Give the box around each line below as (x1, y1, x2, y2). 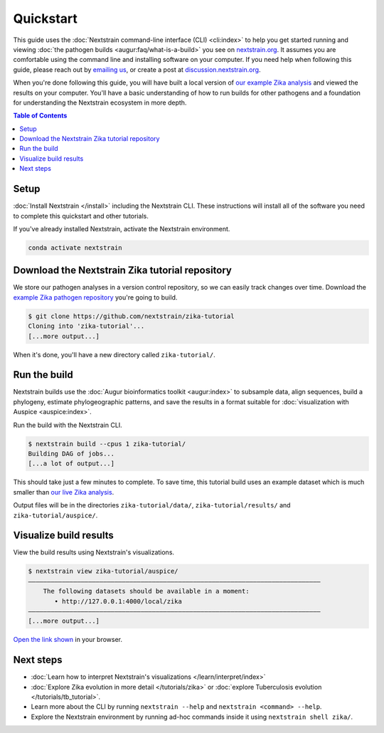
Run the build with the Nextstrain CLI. (13, 421, 122, 429)
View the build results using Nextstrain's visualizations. (13, 548, 174, 557)
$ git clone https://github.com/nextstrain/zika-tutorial (28, 312, 235, 320)
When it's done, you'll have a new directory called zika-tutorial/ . (13, 350, 216, 359)
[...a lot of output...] (28, 460, 115, 468)
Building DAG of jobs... (28, 450, 115, 458)
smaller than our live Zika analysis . (13, 487, 114, 496)
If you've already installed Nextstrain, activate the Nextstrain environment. (13, 224, 230, 233)
